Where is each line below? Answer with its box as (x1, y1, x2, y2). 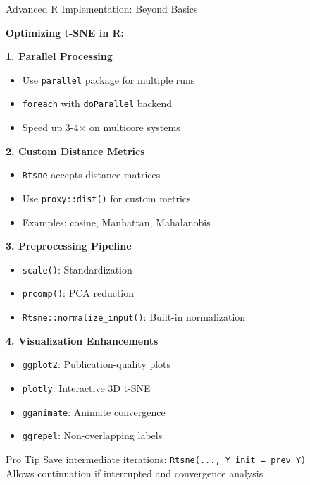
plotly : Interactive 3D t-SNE (22, 381, 151, 395)
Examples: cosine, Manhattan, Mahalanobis (22, 214, 211, 229)
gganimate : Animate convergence (22, 404, 166, 419)
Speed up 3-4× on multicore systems (22, 120, 180, 135)
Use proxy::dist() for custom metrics (22, 190, 191, 205)
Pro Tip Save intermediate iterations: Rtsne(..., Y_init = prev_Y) (6, 451, 306, 466)
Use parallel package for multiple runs (22, 72, 195, 87)
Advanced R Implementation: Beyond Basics (6, 1, 198, 16)
